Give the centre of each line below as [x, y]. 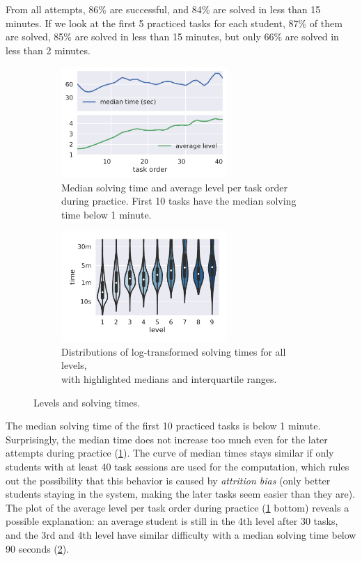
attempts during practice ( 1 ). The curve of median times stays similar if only [170, 453]
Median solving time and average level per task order [175, 187]
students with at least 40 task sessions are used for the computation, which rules [178, 466]
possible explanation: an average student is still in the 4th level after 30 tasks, [172, 521]
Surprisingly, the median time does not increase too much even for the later [167, 439]
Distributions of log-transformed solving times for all [174, 351]
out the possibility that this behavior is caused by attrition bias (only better [168, 480]
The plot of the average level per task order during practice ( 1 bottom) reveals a [178, 507]
